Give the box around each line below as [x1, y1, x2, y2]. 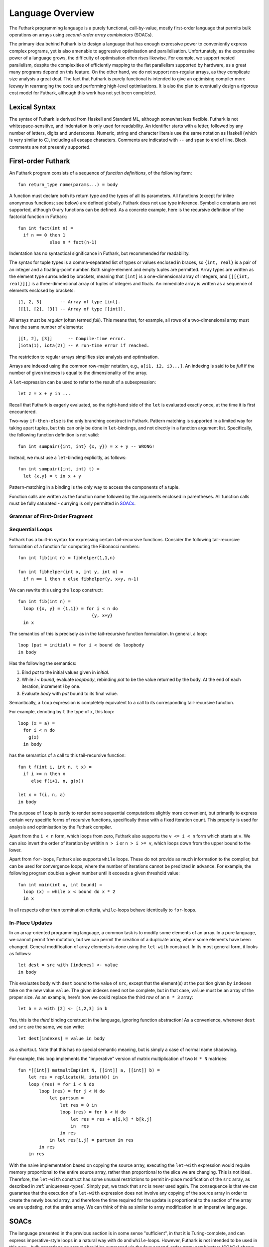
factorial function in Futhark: [9, 213, 67, 219]
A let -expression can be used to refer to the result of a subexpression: [9, 379, 156, 385]
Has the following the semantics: [9, 660, 77, 666]
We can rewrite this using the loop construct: [9, 587, 103, 593]
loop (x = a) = [18, 720, 55, 726]
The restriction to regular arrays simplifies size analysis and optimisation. [9, 354, 159, 360]
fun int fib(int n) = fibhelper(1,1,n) [18, 555, 116, 561]
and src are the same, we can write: [9, 1024, 84, 1030]
